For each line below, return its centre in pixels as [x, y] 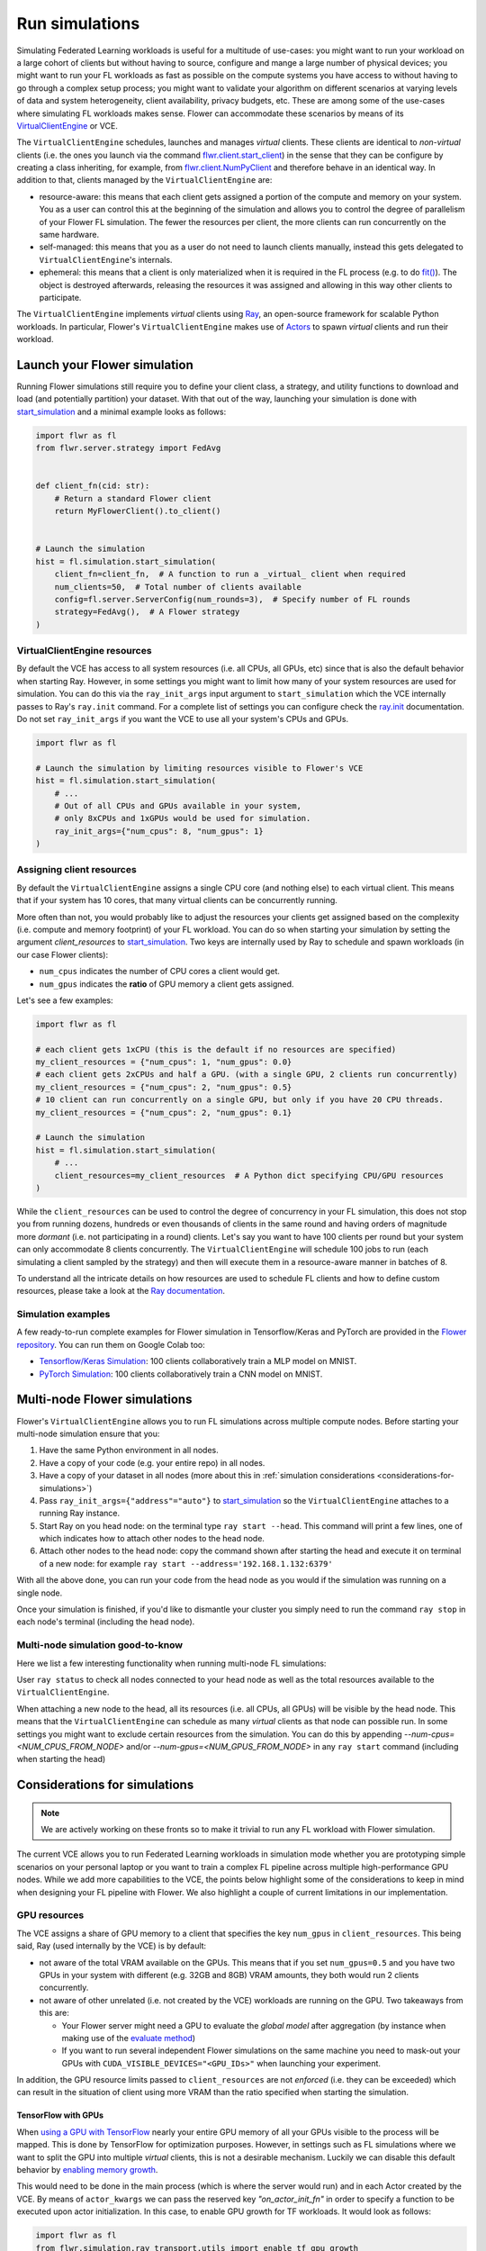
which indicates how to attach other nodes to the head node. [152, 1539]
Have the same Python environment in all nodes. [129, 1451]
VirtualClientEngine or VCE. [67, 125]
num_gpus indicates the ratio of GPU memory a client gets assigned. [166, 984]
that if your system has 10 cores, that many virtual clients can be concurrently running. [177, 900]
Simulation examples [63, 1315]
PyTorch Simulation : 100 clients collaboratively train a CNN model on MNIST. [181, 1374]
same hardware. [69, 235]
